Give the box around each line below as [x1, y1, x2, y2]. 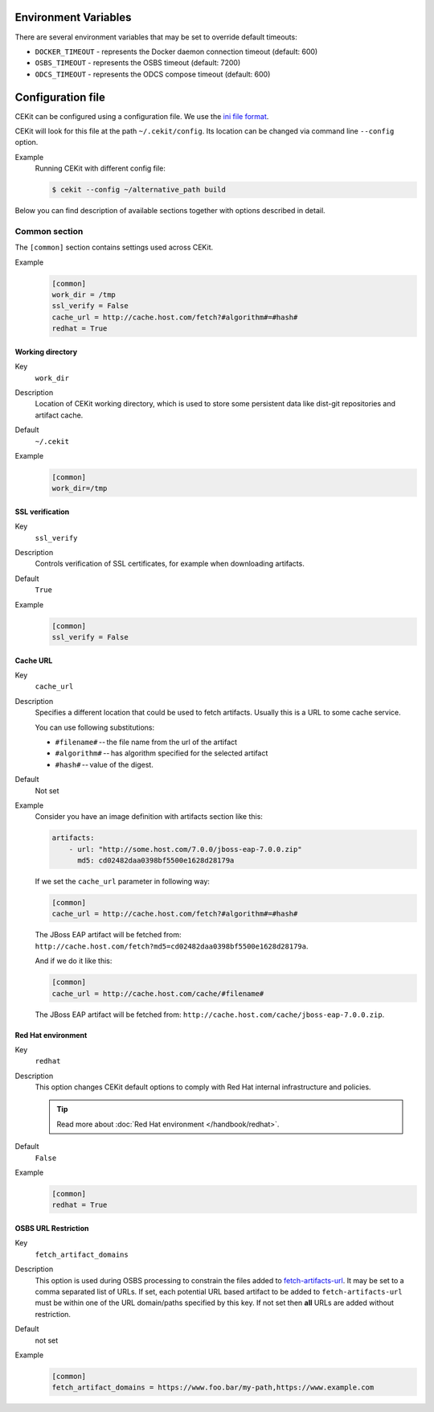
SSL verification [14, 507, 70, 517]
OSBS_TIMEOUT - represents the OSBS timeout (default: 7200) [35, 58, 241, 68]
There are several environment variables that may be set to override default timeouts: [14, 32, 297, 42]
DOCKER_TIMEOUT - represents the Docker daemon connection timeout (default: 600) [35, 47, 318, 56]
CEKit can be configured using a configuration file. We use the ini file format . [14, 111, 269, 121]
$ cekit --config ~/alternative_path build [51, 185, 227, 195]
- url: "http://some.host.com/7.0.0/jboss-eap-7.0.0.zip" [68, 845, 302, 854]
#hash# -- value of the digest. [55, 760, 154, 769]
